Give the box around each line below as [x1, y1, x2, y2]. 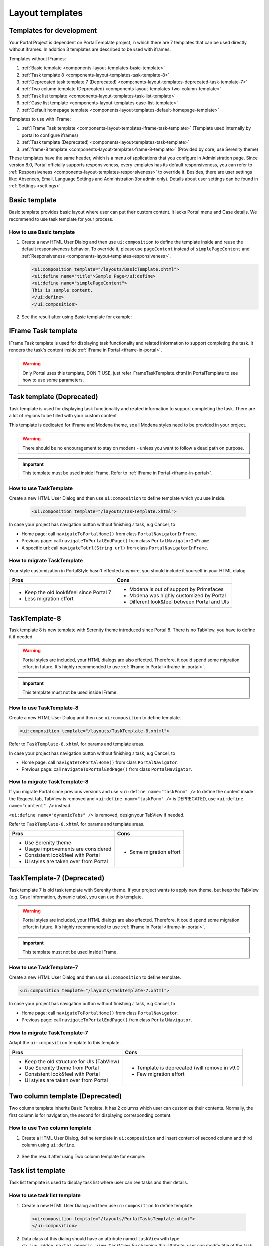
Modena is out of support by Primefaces [129, 586, 224, 593]
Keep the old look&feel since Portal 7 [24, 589, 112, 596]
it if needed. [9, 634, 34, 640]
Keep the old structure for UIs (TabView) [24, 1058, 120, 1065]
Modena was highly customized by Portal [129, 592, 226, 599]
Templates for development [9, 26, 97, 35]
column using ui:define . [21, 1142, 76, 1148]
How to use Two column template [9, 1124, 92, 1131]
